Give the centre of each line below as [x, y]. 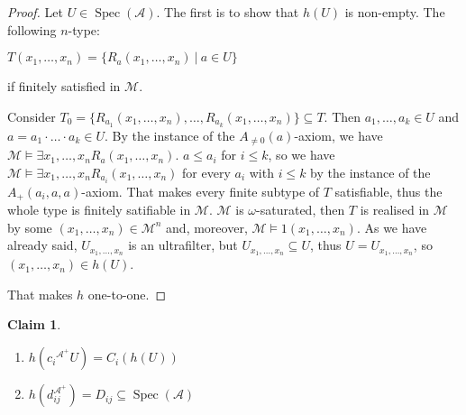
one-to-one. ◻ [127, 294]
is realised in [395, 210]
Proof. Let [35, 12]
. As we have [392, 227]
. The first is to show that [228, 12]
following [32, 29]
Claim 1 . [34, 324]
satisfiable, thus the [388, 191]
